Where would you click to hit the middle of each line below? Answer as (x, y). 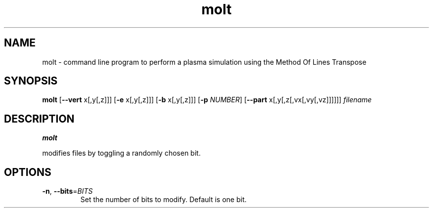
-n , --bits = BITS (67, 191)
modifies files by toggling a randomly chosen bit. (121, 153)
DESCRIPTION (39, 119)
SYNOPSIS (31, 81)
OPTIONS (28, 172)
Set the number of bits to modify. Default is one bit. (163, 200)
